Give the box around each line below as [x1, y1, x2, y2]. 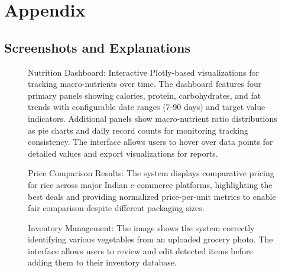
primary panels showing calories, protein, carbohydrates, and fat [28, 89, 261, 101]
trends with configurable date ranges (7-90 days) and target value [28, 101, 265, 113]
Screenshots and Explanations [4, 38, 191, 56]
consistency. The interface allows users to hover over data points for [28, 135, 273, 148]
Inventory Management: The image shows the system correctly [28, 221, 255, 234]
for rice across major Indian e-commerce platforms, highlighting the [28, 178, 273, 190]
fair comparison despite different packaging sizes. [28, 202, 205, 214]
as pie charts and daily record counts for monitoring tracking [28, 124, 249, 136]
